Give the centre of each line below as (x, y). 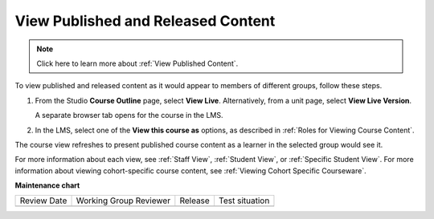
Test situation (244, 201)
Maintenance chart (47, 185)
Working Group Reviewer (123, 201)
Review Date (43, 201)
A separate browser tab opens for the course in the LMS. (129, 116)
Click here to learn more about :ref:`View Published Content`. (137, 63)
